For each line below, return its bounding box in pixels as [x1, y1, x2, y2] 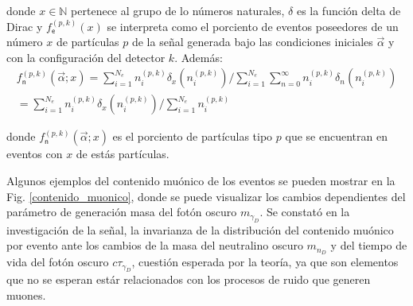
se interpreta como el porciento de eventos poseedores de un [107, 17, 399, 34]
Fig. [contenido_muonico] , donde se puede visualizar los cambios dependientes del [6, 188, 406, 204]
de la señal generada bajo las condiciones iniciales [131, 33, 373, 50]
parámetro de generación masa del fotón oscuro [6, 203, 237, 220]
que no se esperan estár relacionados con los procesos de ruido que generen [6, 271, 371, 288]
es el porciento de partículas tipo [112, 128, 273, 145]
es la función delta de [296, 2, 401, 18]
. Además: [174, 48, 223, 65]
